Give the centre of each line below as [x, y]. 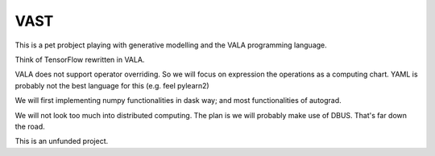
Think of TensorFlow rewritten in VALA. [80, 60]
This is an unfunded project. [62, 142]
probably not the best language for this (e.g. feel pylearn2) [112, 85]
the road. [30, 126]
